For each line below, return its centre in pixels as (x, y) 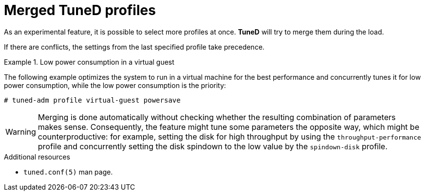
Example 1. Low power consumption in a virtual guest (89, 62)
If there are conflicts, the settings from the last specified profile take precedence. (134, 47)
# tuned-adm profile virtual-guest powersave (92, 100)
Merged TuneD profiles (80, 10)
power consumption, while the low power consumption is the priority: (115, 85)
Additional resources (37, 157)
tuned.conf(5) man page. (68, 172)
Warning (21, 132)
